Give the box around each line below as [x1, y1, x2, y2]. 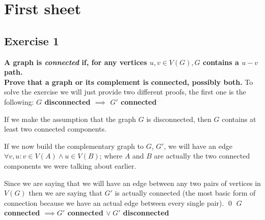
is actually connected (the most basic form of [115, 187, 256, 198]
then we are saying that [29, 187, 102, 198]
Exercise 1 [4, 33, 59, 48]
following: [4, 96, 34, 107]
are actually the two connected [154, 150, 250, 161]
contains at [222, 113, 256, 124]
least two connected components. [4, 123, 107, 134]
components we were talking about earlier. [4, 160, 137, 171]
